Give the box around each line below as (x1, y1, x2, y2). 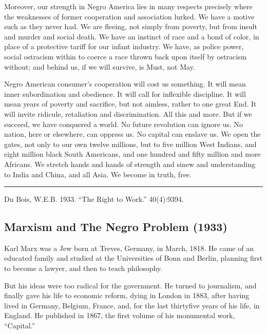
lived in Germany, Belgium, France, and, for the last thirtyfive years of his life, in (4, 300, 260, 310)
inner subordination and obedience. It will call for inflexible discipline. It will (4, 88, 246, 99)
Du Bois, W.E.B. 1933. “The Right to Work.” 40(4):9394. (4, 194, 184, 204)
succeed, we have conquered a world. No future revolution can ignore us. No (4, 118, 243, 129)
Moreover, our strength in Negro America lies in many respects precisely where (4, 1, 253, 11)
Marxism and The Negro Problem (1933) (4, 219, 227, 235)
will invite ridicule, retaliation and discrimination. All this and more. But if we (4, 108, 252, 119)
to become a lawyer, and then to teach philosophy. (4, 263, 163, 274)
